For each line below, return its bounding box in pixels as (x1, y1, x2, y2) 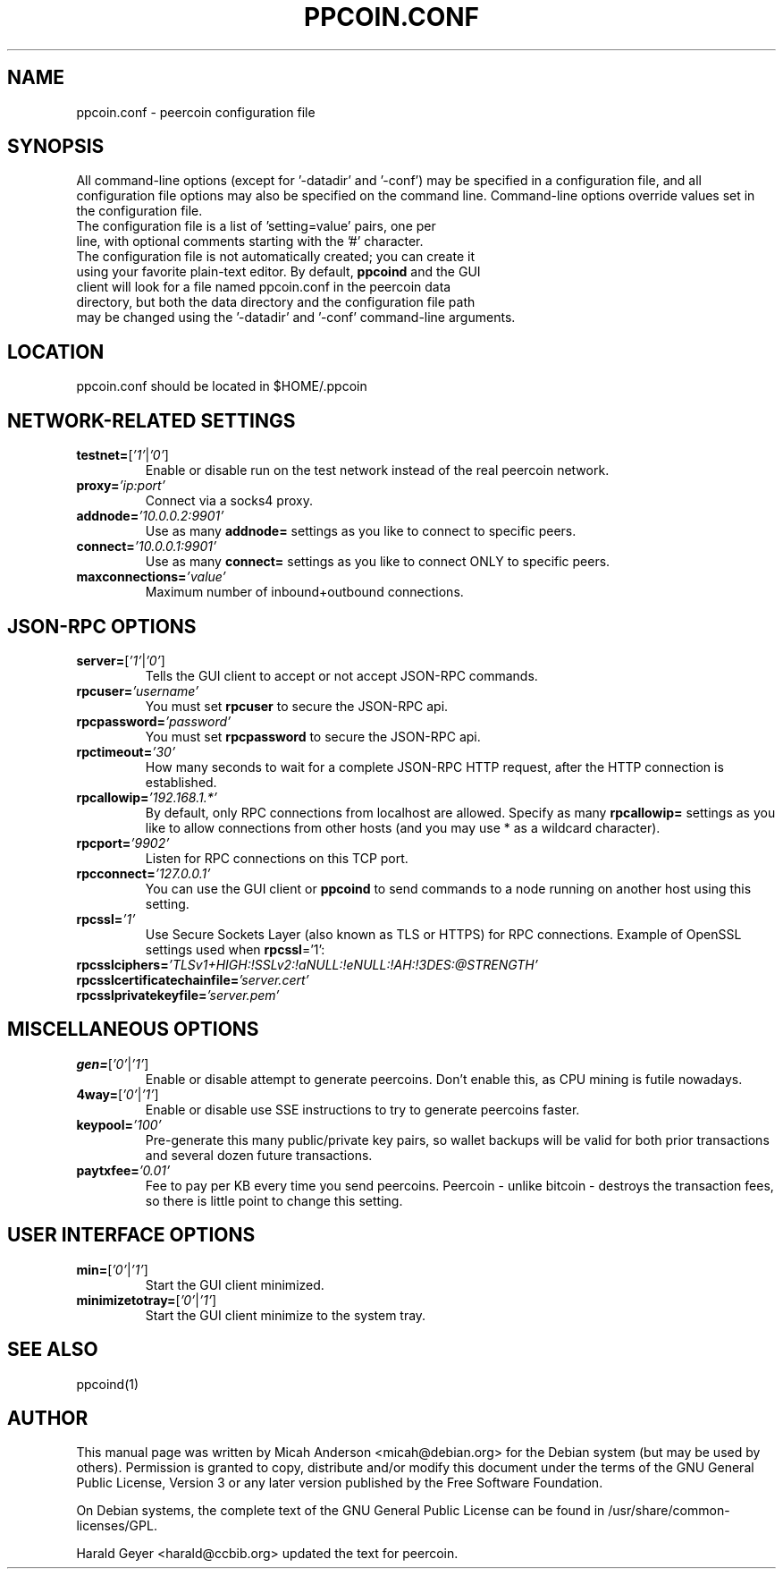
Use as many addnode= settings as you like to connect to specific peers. (145, 523, 577, 539)
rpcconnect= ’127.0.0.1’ (76, 865, 211, 881)
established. (145, 774, 217, 790)
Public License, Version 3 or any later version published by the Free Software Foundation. (76, 1475, 603, 1491)
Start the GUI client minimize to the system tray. (145, 1307, 426, 1323)
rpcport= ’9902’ (76, 835, 170, 851)
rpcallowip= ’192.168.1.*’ (76, 789, 217, 805)
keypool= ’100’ (76, 1116, 162, 1132)
